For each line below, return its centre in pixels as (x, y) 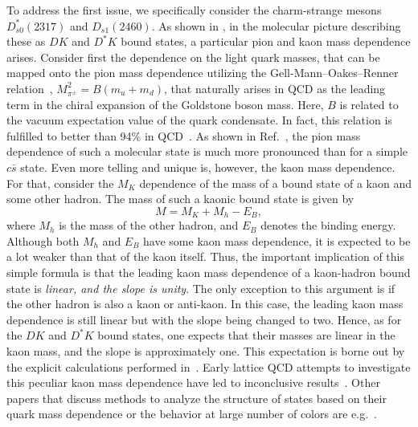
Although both (43, 240)
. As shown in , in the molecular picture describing (276, 25)
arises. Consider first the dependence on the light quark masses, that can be (193, 57)
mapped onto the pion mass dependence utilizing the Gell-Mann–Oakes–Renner (203, 73)
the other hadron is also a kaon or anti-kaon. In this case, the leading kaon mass (205, 304)
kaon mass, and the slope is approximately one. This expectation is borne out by (206, 350)
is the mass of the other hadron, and (149, 225)
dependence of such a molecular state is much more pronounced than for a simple (207, 151)
